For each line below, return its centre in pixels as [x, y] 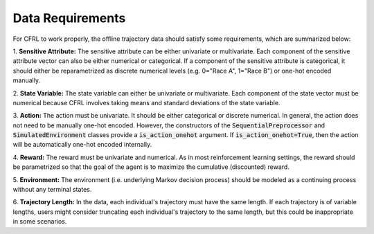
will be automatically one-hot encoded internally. [82, 145]
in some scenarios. [40, 222]
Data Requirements [69, 18]
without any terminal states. [52, 190]
